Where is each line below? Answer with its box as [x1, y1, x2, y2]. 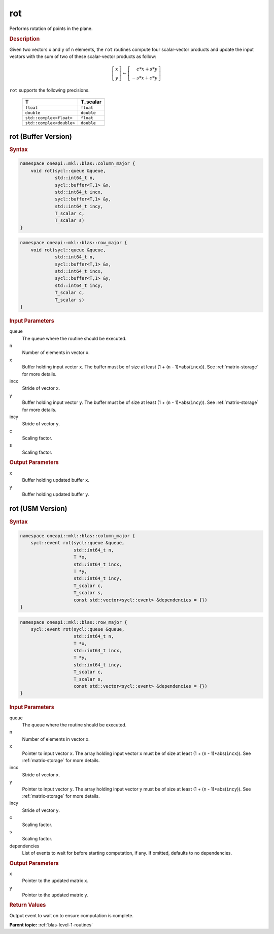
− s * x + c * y [132, 75, 158, 81]
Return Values [9, 901, 46, 909]
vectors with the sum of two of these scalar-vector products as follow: [9, 53, 157, 60]
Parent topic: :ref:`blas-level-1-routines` [9, 921, 93, 928]
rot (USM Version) [9, 504, 67, 513]
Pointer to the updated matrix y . [22, 892, 89, 898]
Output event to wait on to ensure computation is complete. [9, 912, 134, 918]
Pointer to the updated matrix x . [22, 878, 89, 884]
